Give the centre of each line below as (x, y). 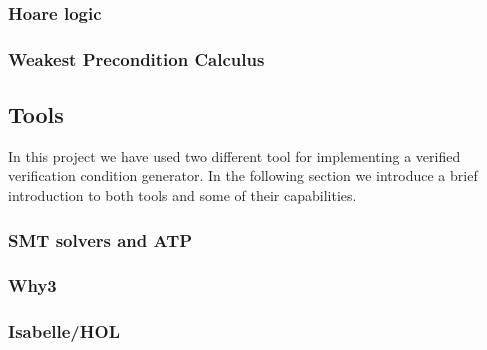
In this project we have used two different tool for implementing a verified (234, 155)
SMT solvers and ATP (100, 239)
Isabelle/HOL (64, 331)
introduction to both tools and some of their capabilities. (182, 195)
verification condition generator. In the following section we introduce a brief (243, 175)
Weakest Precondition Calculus (136, 58)
